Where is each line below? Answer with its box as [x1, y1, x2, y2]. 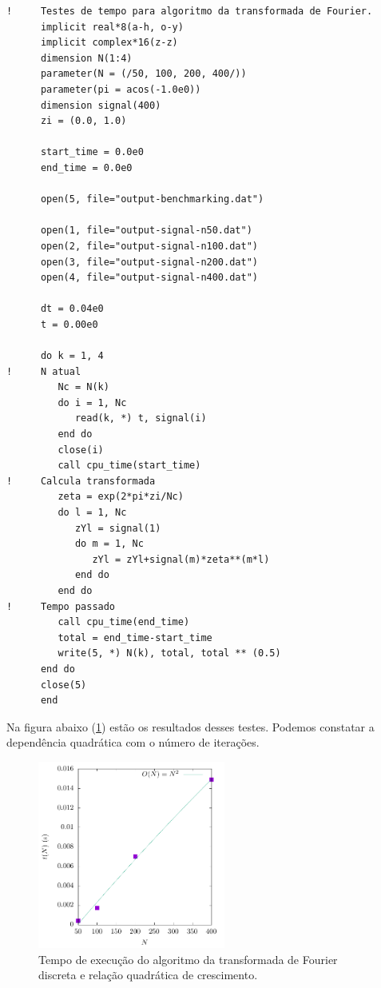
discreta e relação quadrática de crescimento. [38, 966, 258, 983]
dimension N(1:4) [40, 52, 133, 64]
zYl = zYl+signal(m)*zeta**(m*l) [92, 553, 270, 565]
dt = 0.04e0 [40, 303, 104, 315]
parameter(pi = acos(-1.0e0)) [40, 83, 201, 95]
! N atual [6, 365, 81, 377]
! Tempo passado [6, 600, 116, 612]
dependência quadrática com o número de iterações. [6, 734, 260, 751]
